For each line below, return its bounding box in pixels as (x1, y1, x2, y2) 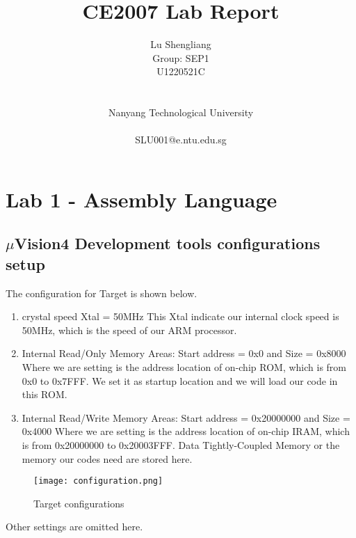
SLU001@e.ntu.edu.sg (135, 132, 227, 147)
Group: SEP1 (152, 50, 209, 65)
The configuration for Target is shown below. (6, 285, 197, 300)
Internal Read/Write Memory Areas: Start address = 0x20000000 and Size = (22, 410, 350, 425)
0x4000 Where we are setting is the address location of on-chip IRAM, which (22, 424, 350, 438)
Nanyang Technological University (108, 105, 254, 120)
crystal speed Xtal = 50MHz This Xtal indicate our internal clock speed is (22, 309, 339, 324)
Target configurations (33, 496, 124, 510)
